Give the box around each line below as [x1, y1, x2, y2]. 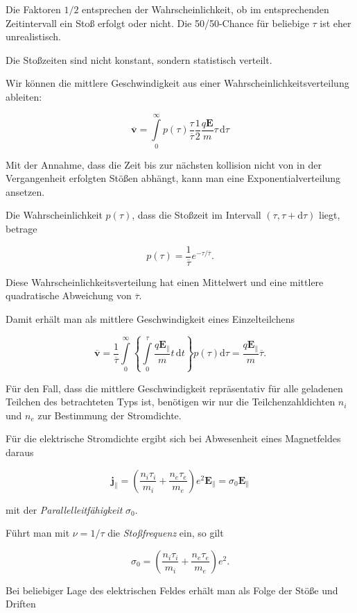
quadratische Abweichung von [6, 288, 132, 303]
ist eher [320, 15, 351, 30]
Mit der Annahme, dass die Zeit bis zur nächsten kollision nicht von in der [6, 157, 322, 171]
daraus [6, 445, 34, 460]
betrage [6, 221, 37, 236]
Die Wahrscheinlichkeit [6, 208, 103, 222]
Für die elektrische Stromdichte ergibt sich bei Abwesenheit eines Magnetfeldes [6, 431, 341, 446]
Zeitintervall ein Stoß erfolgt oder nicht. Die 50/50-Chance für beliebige [6, 15, 309, 30]
